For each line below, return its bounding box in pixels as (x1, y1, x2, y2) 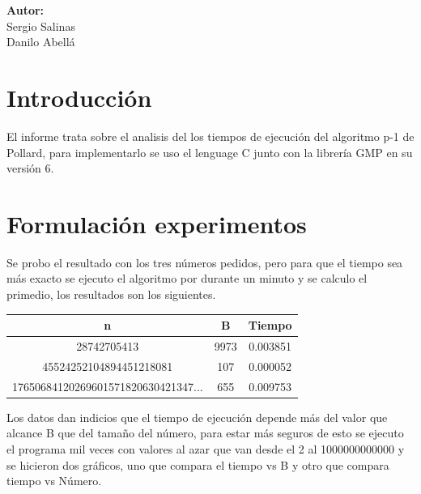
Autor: (6, 2, 45, 18)
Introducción (6, 80, 152, 113)
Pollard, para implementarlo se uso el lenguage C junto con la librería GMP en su (6, 143, 413, 160)
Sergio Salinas (6, 17, 75, 34)
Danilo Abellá (6, 33, 75, 50)
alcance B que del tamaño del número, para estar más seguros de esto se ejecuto (6, 424, 404, 441)
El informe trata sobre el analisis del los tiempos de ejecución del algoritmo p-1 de (6, 127, 415, 144)
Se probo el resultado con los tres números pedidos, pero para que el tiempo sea (6, 253, 403, 270)
